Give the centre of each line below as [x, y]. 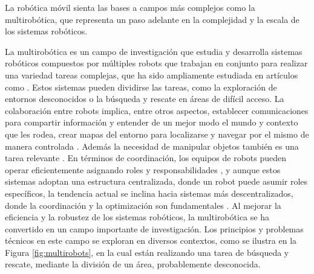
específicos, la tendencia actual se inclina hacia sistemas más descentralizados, [149, 193]
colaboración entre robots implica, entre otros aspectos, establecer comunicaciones [157, 110]
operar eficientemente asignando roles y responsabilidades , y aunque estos [143, 169]
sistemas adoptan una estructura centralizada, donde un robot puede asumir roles [156, 181]
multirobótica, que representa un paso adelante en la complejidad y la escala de [152, 19]
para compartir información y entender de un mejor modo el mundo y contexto [152, 122]
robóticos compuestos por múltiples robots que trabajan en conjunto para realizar [156, 63]
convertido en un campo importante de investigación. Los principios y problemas [154, 228]
